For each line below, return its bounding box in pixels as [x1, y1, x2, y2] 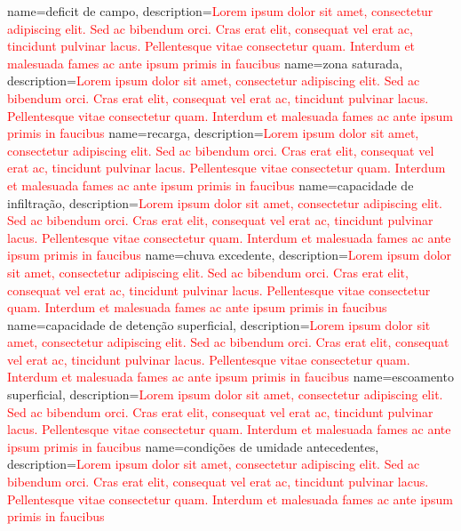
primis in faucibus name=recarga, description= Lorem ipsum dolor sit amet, [7, 124, 419, 142]
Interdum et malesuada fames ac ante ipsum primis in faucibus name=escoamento [7, 367, 454, 386]
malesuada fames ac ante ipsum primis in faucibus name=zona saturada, [7, 53, 403, 72]
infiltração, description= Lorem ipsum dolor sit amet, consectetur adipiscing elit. [7, 193, 443, 212]
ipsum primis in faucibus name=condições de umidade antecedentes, [7, 437, 379, 455]
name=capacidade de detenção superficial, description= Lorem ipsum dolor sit [7, 315, 431, 334]
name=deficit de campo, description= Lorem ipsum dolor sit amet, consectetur [7, 2, 433, 20]
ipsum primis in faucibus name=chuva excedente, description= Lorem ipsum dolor [7, 245, 452, 264]
